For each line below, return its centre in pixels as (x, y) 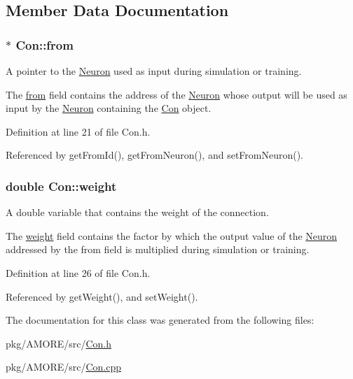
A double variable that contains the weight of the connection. (137, 212)
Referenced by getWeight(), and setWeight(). (102, 296)
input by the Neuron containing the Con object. (109, 108)
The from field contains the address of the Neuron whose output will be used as (176, 94)
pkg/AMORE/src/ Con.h (59, 343)
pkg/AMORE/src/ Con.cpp (64, 367)
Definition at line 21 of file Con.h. (78, 131)
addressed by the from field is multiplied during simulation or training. (158, 249)
